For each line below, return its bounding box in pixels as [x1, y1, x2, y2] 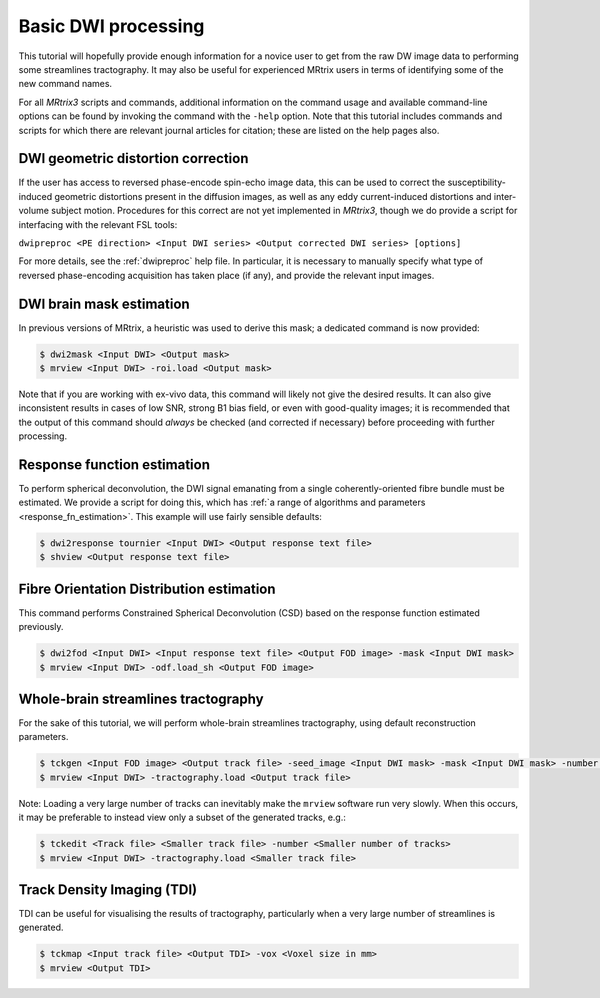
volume [18, 205, 50, 217]
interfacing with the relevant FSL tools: [18, 218, 178, 230]
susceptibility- [447, 176, 507, 189]
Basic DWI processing [18, 15, 205, 37]
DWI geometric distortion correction [18, 150, 249, 167]
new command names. [18, 78, 113, 90]
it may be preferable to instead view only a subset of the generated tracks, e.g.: [18, 811, 347, 824]
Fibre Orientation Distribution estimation [18, 580, 276, 597]
